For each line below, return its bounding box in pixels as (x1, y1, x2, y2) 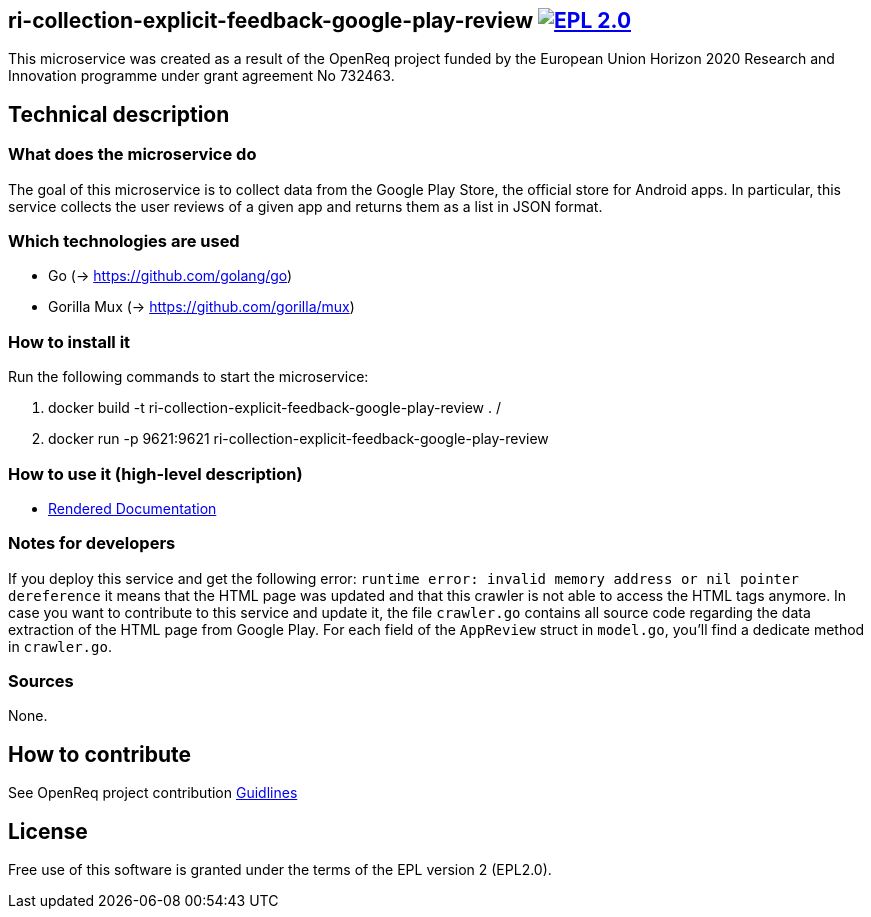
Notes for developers (8, 533, 176, 554)
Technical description (8, 101, 230, 127)
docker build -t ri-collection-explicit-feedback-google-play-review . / (48, 399, 501, 417)
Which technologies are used (8, 231, 240, 252)
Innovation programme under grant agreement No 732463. (8, 67, 395, 85)
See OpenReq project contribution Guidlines (8, 784, 298, 802)
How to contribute (8, 741, 192, 767)
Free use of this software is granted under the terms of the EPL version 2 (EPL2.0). (8, 861, 552, 879)
